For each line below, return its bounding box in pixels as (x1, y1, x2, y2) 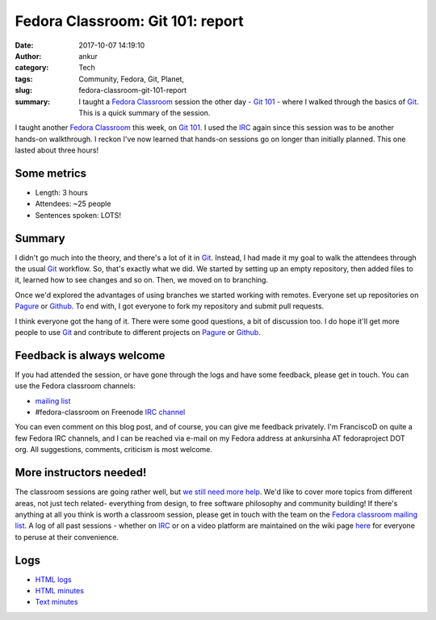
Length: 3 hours (35, 187, 88, 197)
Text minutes (35, 597, 78, 607)
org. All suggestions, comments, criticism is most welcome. (15, 445, 213, 455)
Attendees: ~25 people (35, 199, 111, 209)
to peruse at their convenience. (15, 532, 119, 542)
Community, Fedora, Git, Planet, (78, 73, 185, 84)
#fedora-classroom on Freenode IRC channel (35, 408, 186, 417)
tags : (15, 73, 33, 84)
